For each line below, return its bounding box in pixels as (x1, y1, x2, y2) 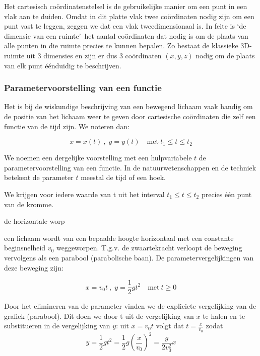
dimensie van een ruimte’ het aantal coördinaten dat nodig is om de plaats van (4, 30, 248, 41)
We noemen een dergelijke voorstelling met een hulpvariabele (4, 152, 192, 163)
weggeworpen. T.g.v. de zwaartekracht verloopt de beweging (56, 242, 242, 253)
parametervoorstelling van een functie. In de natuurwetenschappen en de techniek (4, 162, 256, 172)
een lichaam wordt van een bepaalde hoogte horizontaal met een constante (4, 232, 234, 243)
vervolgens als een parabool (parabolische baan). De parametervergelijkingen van (4, 252, 254, 262)
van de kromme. (4, 199, 54, 209)
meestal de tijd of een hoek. (81, 172, 166, 183)
